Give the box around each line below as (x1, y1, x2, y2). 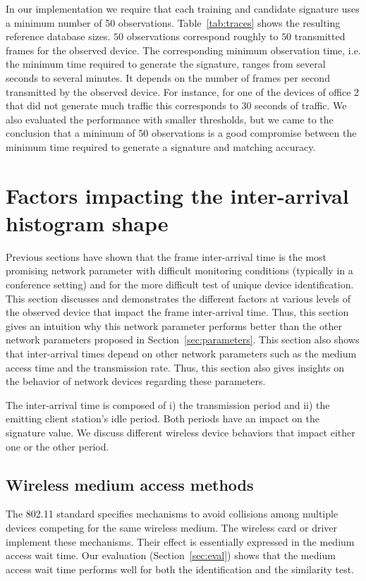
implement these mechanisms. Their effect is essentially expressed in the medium (6, 534, 355, 549)
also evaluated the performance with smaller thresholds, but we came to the (6, 111, 334, 126)
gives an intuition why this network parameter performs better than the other (6, 318, 342, 333)
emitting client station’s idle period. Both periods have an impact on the (6, 411, 320, 426)
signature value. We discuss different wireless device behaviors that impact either (6, 424, 355, 439)
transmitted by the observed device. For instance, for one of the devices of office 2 (6, 84, 360, 99)
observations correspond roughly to (126, 29, 279, 44)
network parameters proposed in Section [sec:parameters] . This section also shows (6, 332, 360, 347)
